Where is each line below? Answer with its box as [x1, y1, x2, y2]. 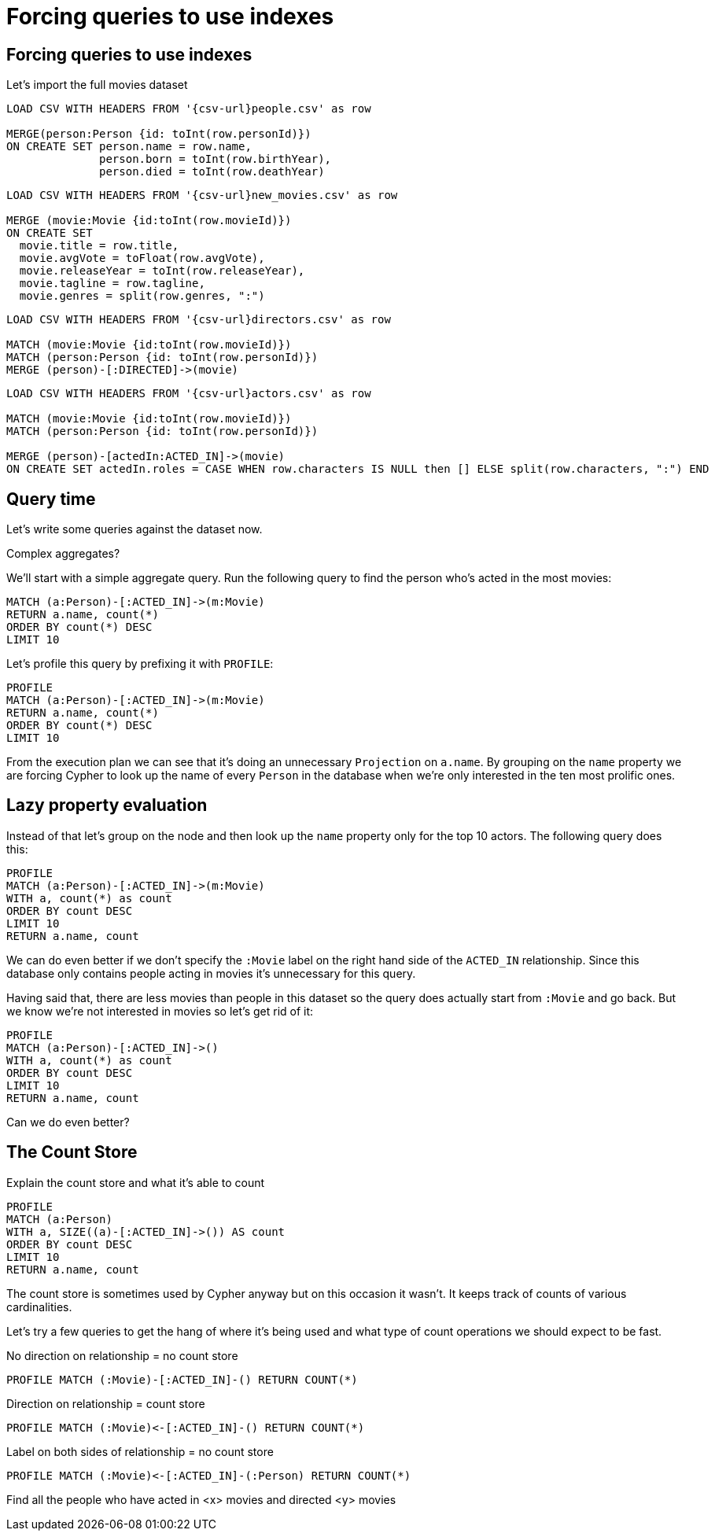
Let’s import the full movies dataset [6, 78, 188, 92]
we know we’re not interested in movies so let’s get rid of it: [6, 1004, 314, 1018]
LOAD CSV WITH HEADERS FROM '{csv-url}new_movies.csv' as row [6, 189, 398, 202]
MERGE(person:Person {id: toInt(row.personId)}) [6, 127, 311, 141]
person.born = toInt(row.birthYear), [99, 153, 332, 166]
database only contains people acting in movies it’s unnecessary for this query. [6, 966, 416, 980]
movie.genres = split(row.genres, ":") [19, 289, 265, 303]
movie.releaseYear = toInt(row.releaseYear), [19, 264, 305, 278]
